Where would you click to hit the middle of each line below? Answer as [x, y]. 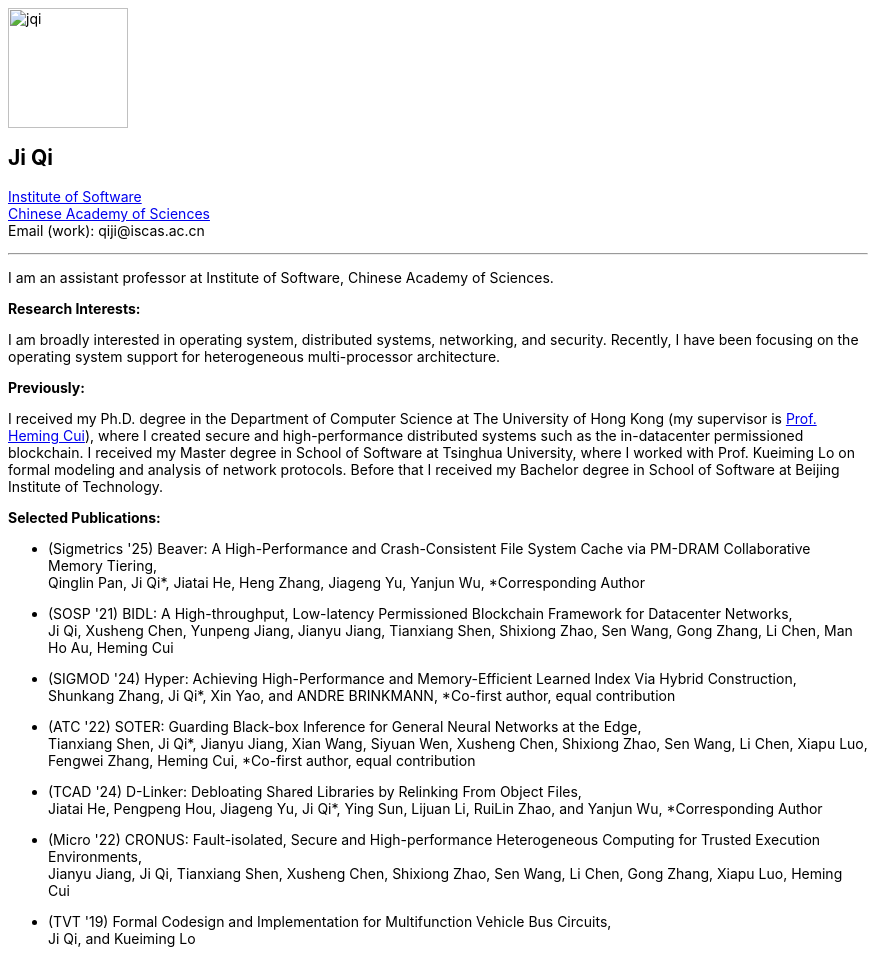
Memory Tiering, [103, 565]
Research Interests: [74, 308]
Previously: [46, 387]
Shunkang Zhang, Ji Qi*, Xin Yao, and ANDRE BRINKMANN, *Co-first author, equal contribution [362, 695]
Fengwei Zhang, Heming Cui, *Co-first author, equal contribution [262, 760]
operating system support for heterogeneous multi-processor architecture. [254, 356]
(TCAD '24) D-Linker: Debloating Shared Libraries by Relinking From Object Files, [315, 791]
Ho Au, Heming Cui [111, 647]
